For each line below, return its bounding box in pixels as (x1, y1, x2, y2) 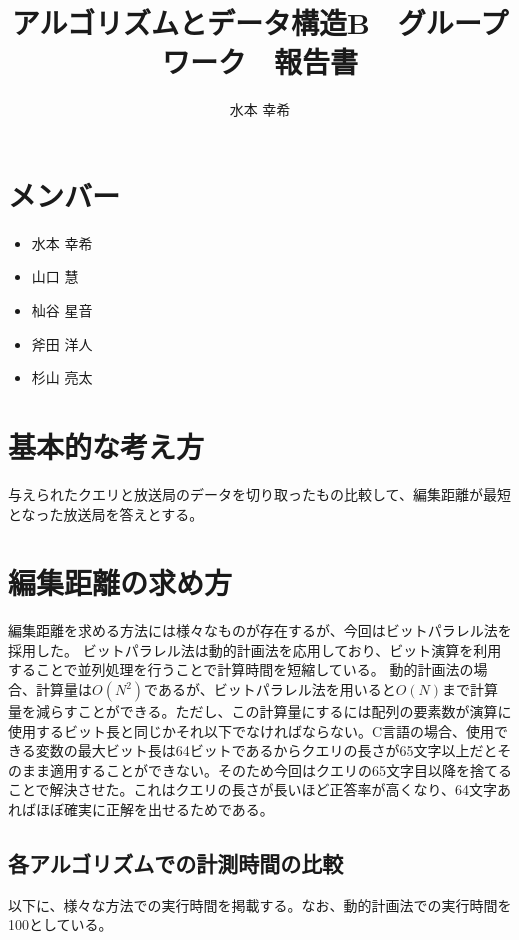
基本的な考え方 (8, 426, 205, 466)
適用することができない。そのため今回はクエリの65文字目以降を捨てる (49, 759, 512, 780)
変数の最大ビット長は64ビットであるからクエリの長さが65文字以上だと (35, 740, 498, 761)
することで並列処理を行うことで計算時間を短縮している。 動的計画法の (8, 659, 474, 680)
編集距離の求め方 (8, 562, 233, 603)
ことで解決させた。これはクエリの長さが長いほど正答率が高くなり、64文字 (8, 779, 498, 800)
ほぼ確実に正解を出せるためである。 (35, 799, 274, 819)
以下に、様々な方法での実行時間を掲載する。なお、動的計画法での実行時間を (8, 894, 512, 915)
